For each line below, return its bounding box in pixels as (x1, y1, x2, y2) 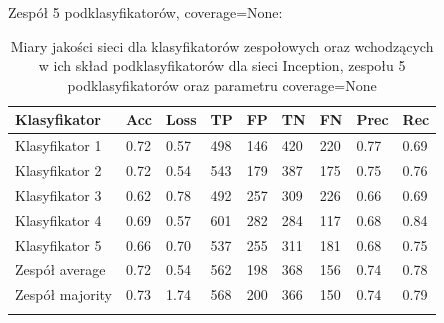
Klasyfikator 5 (15, 234, 102, 255)
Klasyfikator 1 (15, 135, 102, 156)
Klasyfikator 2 (15, 160, 102, 181)
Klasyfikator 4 (15, 209, 102, 230)
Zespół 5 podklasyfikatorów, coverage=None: (8, 2, 283, 22)
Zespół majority (15, 284, 112, 305)
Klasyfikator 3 (15, 184, 102, 205)
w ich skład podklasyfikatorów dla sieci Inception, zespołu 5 (38, 55, 406, 76)
